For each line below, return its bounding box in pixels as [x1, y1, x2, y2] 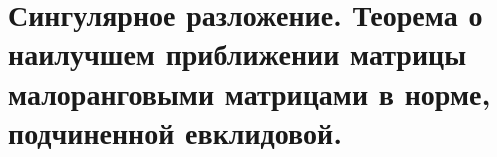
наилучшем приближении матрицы [8, 33, 467, 74]
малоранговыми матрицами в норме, [8, 72, 491, 113]
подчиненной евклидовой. [8, 111, 343, 152]
